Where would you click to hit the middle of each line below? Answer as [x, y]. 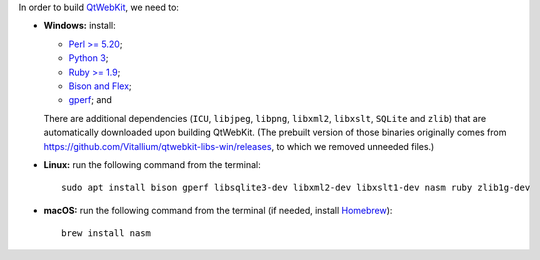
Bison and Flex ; [100, 86]
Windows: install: [80, 26]
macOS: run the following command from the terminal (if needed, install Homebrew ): [218, 210]
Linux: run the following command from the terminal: [152, 164]
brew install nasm [106, 233]
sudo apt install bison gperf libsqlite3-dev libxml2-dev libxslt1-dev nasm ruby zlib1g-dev [296, 188]
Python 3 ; [88, 58]
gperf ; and [90, 100]
